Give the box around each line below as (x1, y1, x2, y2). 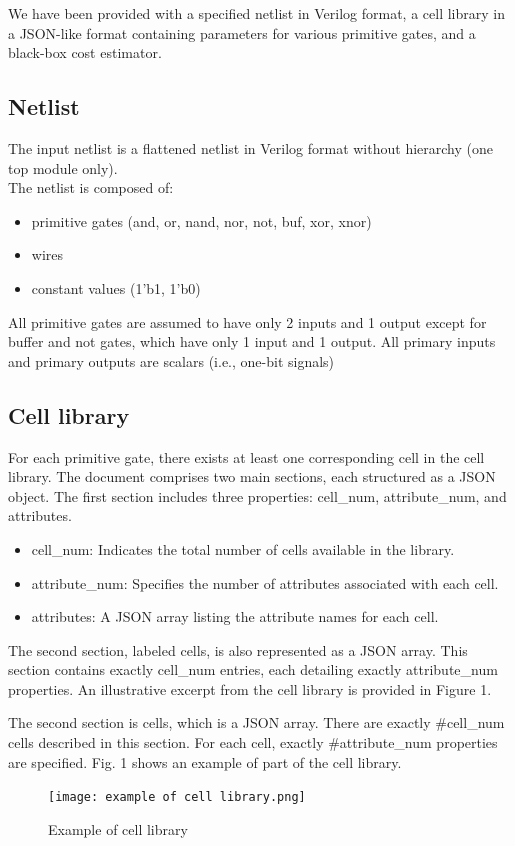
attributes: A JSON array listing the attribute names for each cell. (31, 606, 439, 627)
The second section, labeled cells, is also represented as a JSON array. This (8, 639, 468, 660)
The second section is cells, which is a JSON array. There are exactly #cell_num (8, 712, 505, 733)
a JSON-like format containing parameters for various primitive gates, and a (8, 22, 476, 43)
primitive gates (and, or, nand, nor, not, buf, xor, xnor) (31, 210, 372, 231)
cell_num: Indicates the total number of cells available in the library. (31, 538, 455, 559)
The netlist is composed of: (8, 177, 174, 198)
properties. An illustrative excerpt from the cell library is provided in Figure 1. (8, 678, 492, 699)
